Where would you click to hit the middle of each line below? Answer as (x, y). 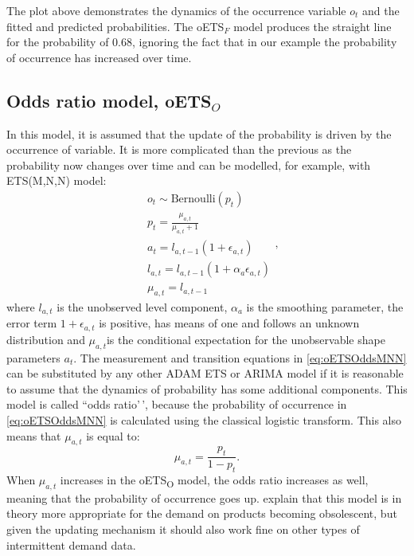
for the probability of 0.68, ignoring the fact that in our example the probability (202, 42)
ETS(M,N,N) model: (57, 180)
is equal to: (113, 435)
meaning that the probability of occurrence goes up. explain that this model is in (204, 497)
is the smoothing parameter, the (325, 306)
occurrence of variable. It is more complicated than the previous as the (179, 149)
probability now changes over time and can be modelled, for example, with (189, 164)
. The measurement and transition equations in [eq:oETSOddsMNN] (240, 357)
